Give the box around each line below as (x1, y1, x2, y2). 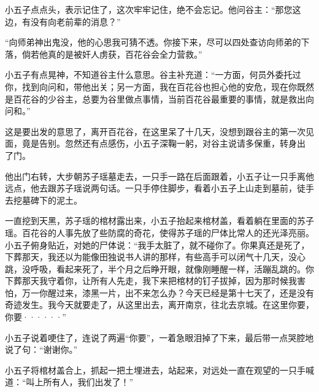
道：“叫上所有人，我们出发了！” (5, 375, 134, 388)
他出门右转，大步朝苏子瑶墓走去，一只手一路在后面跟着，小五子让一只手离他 (5, 169, 314, 182)
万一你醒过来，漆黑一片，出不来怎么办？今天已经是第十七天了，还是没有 (21, 286, 314, 299)
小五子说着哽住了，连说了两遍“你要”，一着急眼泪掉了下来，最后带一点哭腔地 (5, 331, 314, 344)
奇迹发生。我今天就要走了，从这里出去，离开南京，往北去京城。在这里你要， (5, 298, 314, 311)
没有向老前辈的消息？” (30, 15, 121, 28)
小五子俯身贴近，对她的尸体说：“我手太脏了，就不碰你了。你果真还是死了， (5, 238, 310, 251)
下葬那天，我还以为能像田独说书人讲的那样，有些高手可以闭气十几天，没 (5, 250, 297, 263)
